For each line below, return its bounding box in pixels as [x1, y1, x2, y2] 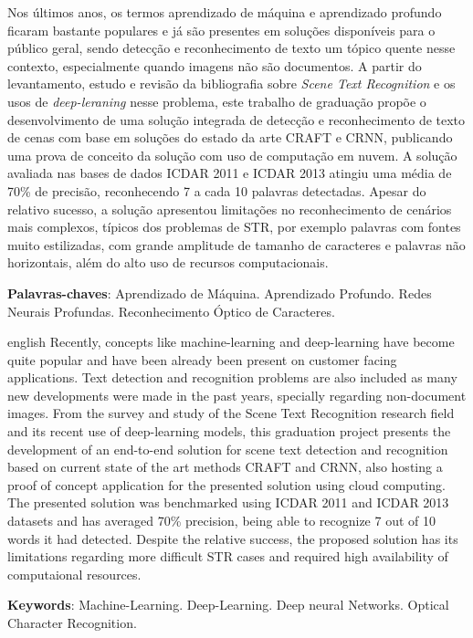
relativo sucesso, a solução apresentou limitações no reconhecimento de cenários [7, 199, 452, 218]
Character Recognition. [7, 613, 137, 632]
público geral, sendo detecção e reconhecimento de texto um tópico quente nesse [7, 38, 456, 58]
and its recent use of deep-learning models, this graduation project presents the [7, 422, 451, 441]
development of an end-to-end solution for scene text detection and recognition [7, 439, 448, 458]
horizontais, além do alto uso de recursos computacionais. [7, 253, 329, 272]
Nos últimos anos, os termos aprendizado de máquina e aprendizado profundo [7, 3, 442, 21]
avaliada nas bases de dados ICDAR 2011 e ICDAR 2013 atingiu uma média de [7, 163, 452, 183]
